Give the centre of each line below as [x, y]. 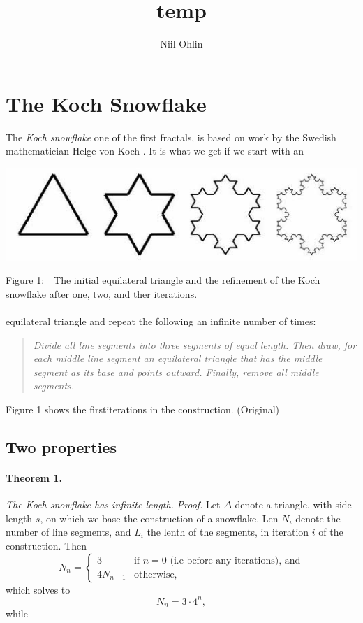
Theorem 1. [34, 477]
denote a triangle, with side [293, 504]
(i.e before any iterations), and [235, 560]
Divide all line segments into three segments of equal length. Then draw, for [195, 344]
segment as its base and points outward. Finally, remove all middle [176, 372]
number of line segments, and [68, 532]
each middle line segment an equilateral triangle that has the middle [178, 358]
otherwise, [155, 574]
